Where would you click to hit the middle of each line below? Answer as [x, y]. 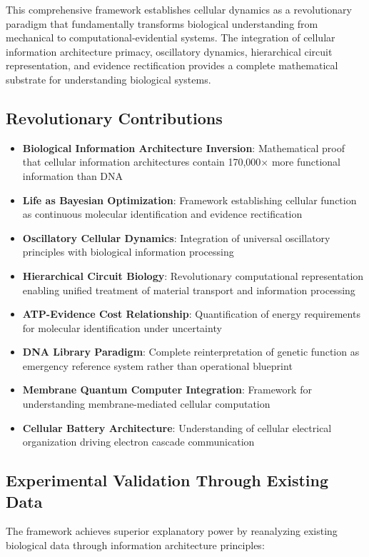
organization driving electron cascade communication [138, 442]
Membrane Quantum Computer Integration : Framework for [167, 390]
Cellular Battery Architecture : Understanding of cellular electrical [177, 427]
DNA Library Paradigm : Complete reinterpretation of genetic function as [191, 352]
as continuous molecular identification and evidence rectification [162, 214]
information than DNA [73, 175]
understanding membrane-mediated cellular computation [146, 404]
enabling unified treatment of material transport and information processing [189, 290]
